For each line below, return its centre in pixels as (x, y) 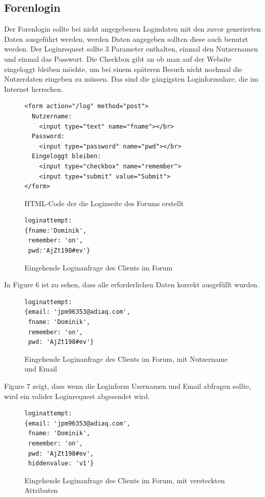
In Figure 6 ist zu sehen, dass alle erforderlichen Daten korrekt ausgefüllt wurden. (132, 284)
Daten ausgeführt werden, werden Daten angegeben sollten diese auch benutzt (126, 39)
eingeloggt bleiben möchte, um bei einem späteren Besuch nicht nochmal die (123, 69)
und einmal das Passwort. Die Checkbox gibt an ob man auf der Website (118, 58)
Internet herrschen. (34, 89)
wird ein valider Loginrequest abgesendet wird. (77, 396)
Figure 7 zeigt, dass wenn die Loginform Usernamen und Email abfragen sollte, (128, 386)
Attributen (41, 490)
